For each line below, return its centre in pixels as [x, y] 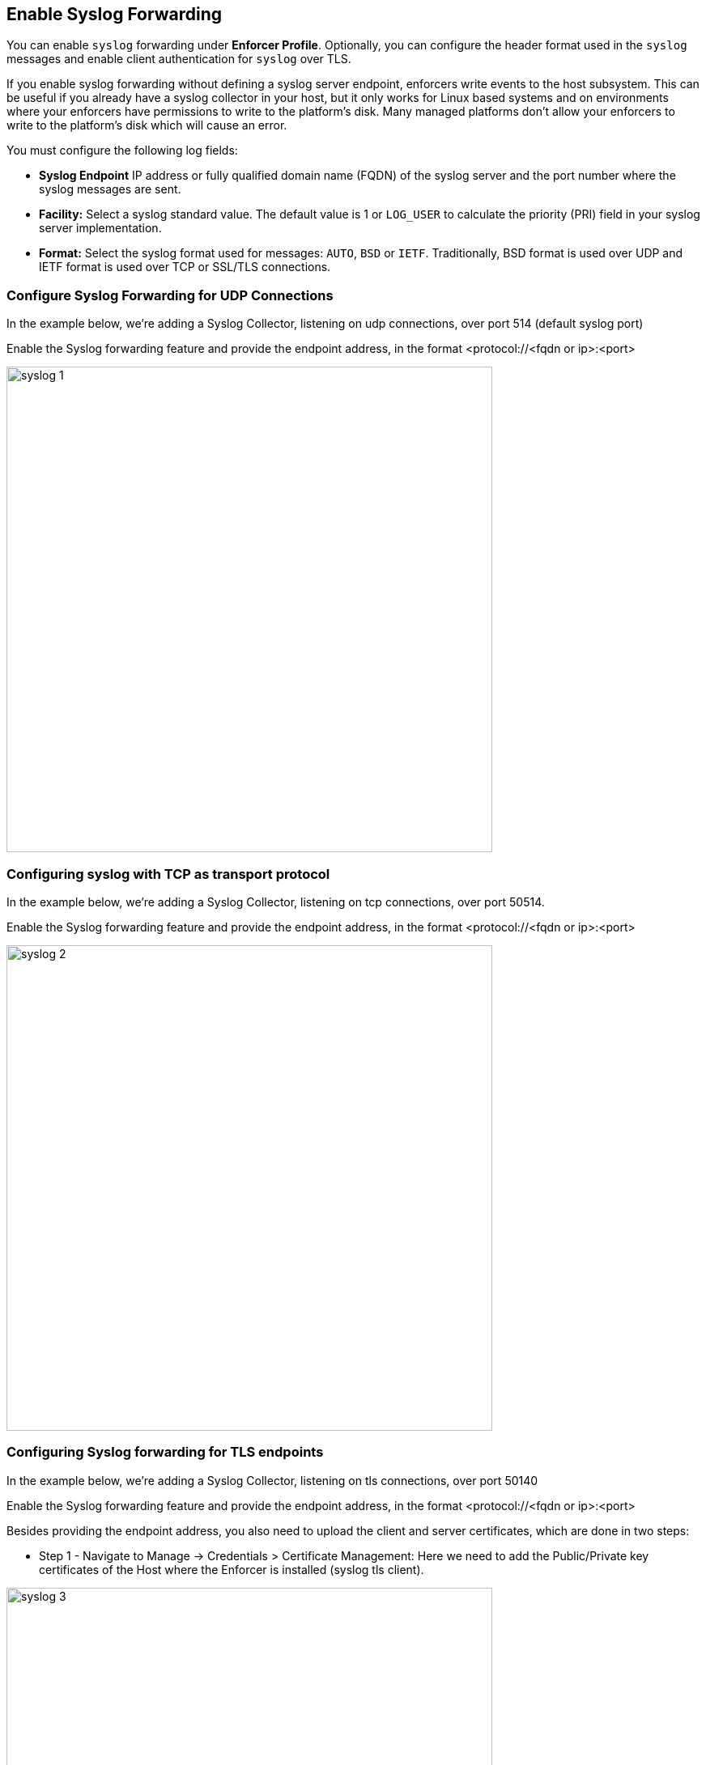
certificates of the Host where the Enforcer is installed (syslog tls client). [232, 1569]
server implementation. [100, 228]
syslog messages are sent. [110, 189]
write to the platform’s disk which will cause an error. [147, 125]
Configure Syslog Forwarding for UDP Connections [170, 295]
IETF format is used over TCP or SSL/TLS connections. [185, 267]
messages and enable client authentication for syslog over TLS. [179, 59]
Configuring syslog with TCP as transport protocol [168, 874]
